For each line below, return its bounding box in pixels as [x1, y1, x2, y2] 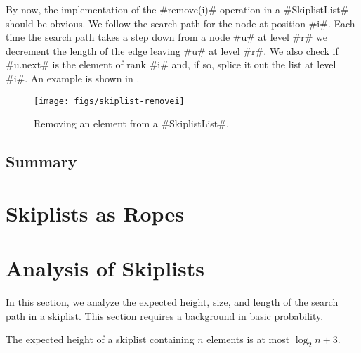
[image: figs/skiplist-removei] [34, 96, 185, 106]
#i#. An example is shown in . [6, 70, 140, 85]
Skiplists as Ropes [6, 198, 184, 227]
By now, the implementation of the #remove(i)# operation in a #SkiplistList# [6, 2, 349, 16]
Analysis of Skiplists [6, 254, 205, 283]
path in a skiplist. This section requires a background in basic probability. [6, 308, 324, 323]
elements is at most [206, 332, 290, 347]
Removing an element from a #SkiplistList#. [34, 116, 229, 131]
